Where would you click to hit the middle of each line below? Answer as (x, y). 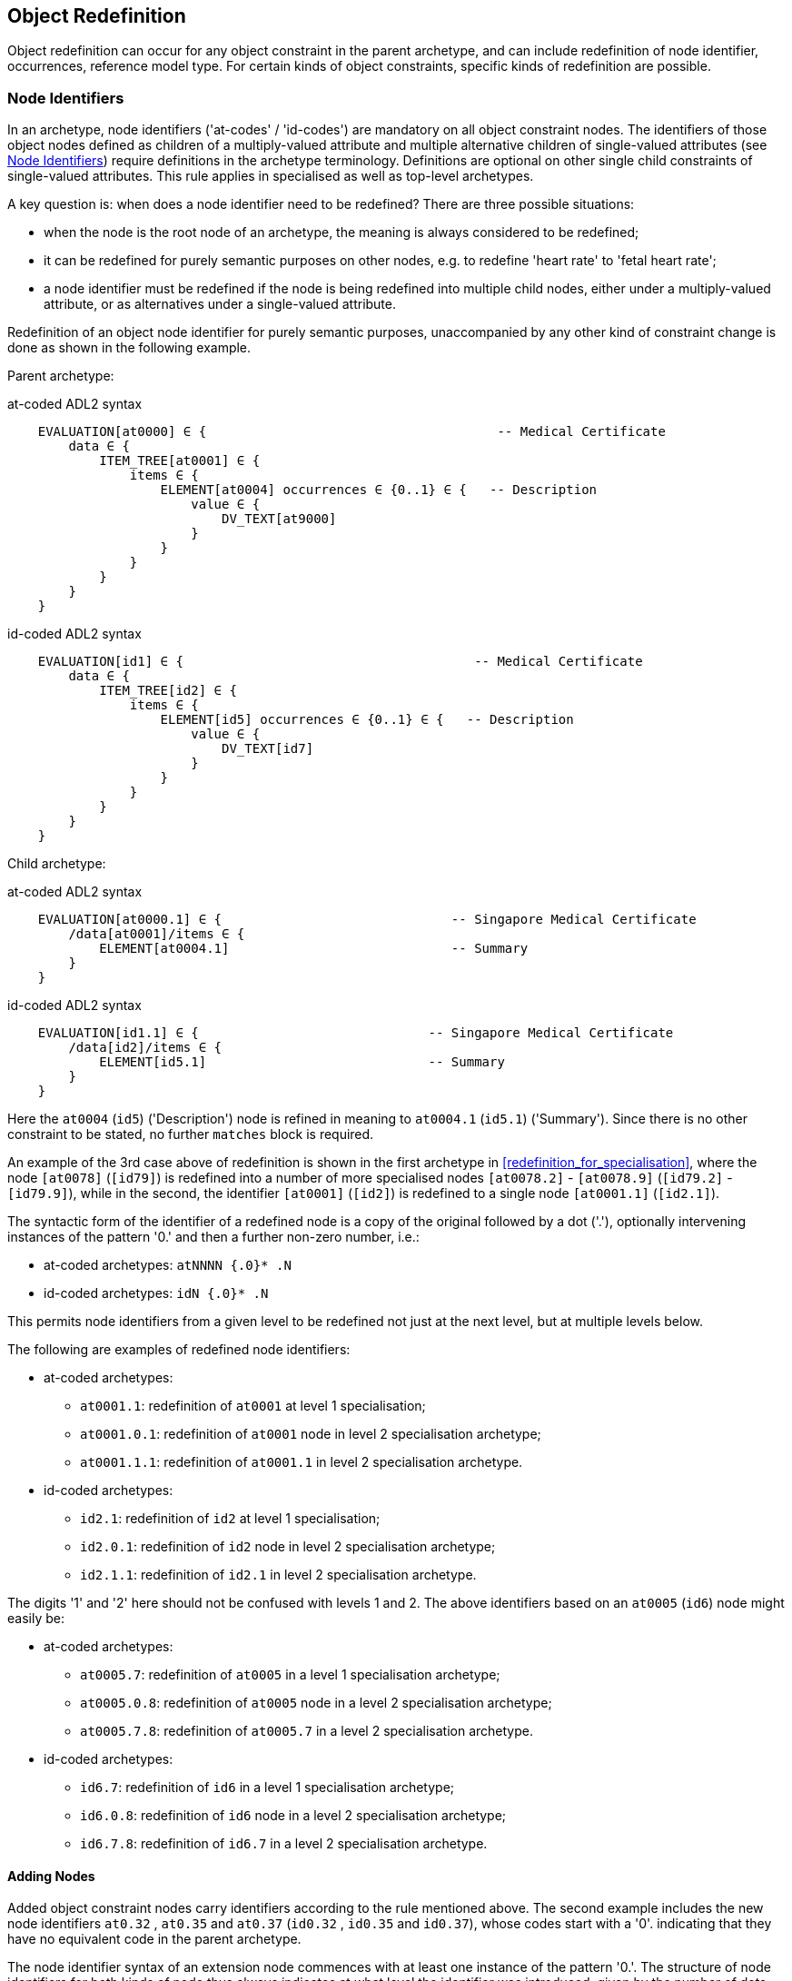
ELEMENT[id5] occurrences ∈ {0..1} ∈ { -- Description (367, 720)
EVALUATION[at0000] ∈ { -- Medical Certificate (351, 432)
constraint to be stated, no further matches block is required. (191, 1134)
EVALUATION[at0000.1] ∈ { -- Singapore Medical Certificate (367, 920)
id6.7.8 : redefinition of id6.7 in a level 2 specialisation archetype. (284, 1844)
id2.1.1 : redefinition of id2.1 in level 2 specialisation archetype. (278, 1575)
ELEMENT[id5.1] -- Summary (302, 1062)
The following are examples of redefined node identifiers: (179, 1350)
